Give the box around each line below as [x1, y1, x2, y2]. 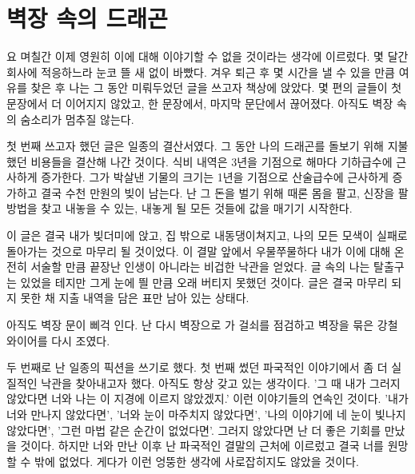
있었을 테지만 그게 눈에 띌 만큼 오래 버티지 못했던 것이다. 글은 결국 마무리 [20, 273, 388, 290]
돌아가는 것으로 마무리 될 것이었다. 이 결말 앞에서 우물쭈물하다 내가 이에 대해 [6, 242, 391, 259]
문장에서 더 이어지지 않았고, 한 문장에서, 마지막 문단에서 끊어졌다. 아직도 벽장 [6, 94, 393, 111]
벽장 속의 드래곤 [6, 2, 168, 34]
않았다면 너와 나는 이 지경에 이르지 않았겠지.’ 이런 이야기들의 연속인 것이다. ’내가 [6, 390, 409, 407]
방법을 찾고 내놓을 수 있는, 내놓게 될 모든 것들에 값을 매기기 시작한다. [6, 200, 353, 217]
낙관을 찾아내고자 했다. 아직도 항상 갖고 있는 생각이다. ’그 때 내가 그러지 [41, 374, 401, 391]
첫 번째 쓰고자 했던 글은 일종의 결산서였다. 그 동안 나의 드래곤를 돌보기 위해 [6, 137, 384, 154]
